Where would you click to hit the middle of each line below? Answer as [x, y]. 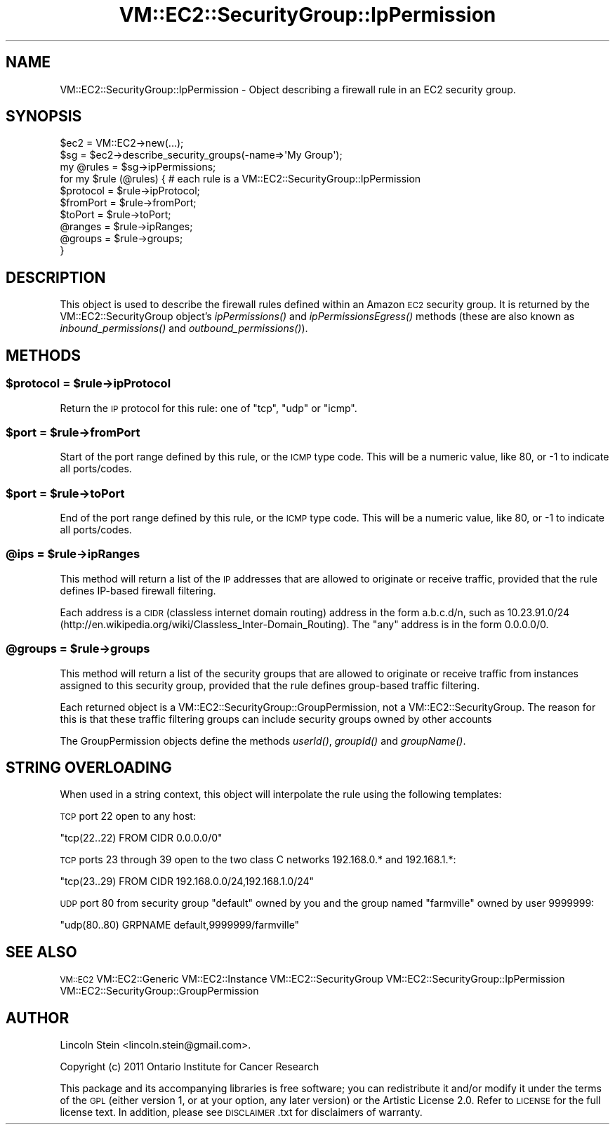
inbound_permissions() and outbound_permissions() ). [184, 328]
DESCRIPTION [56, 277]
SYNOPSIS [44, 117]
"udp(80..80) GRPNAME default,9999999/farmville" [180, 925]
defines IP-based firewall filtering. [138, 590]
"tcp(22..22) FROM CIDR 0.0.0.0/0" [141, 838]
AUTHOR [38, 1018]
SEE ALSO [41, 952]
